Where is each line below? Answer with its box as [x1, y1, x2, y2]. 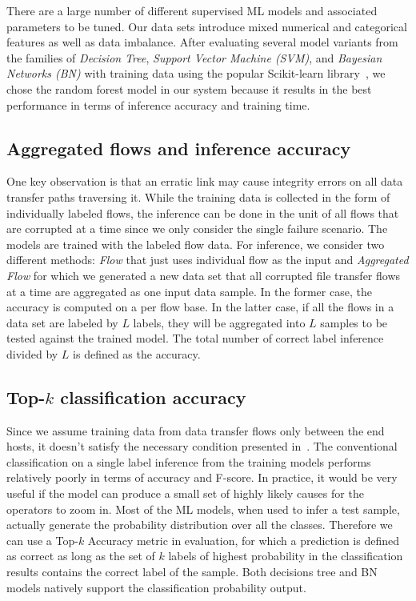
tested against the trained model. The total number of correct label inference [6, 330, 384, 347]
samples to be [320, 314, 388, 331]
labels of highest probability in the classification [168, 547, 403, 564]
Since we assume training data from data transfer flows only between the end [6, 422, 385, 439]
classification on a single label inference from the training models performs [6, 453, 371, 470]
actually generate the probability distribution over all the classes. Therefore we [6, 516, 393, 533]
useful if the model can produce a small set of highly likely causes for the [6, 485, 364, 502]
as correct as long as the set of [6, 547, 155, 564]
